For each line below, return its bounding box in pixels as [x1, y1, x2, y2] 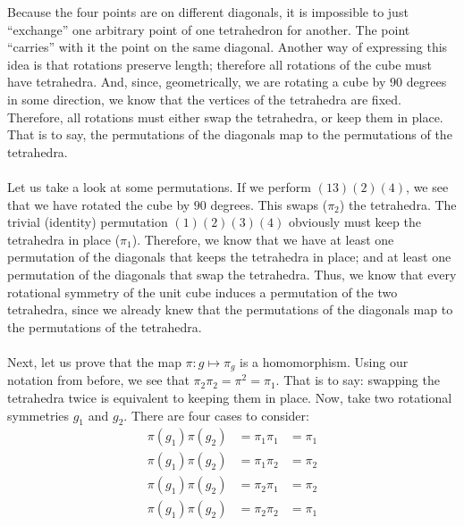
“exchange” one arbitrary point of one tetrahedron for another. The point [7, 20, 410, 38]
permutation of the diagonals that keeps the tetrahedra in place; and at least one [7, 247, 451, 266]
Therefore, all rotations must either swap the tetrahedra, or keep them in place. [7, 107, 443, 126]
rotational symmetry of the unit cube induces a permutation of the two [7, 282, 398, 301]
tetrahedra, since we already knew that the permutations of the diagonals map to [7, 300, 453, 319]
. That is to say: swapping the [275, 371, 440, 389]
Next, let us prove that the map [7, 352, 181, 371]
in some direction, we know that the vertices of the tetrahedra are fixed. [7, 89, 401, 108]
